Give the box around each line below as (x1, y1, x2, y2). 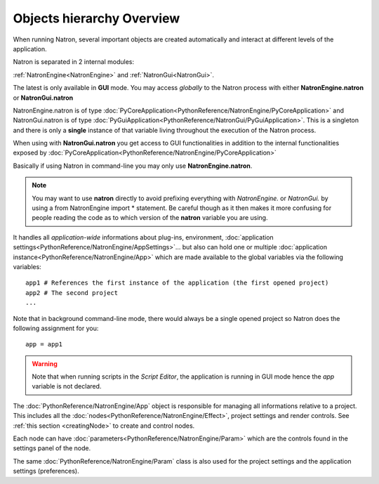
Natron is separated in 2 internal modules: (13, 58, 135, 66)
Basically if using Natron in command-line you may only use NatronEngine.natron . (13, 162, 253, 170)
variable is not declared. (32, 382, 102, 391)
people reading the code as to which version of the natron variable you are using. (32, 214, 268, 222)
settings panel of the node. (13, 444, 91, 452)
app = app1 (25, 341, 63, 348)
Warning (32, 359, 58, 368)
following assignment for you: (13, 324, 99, 332)
